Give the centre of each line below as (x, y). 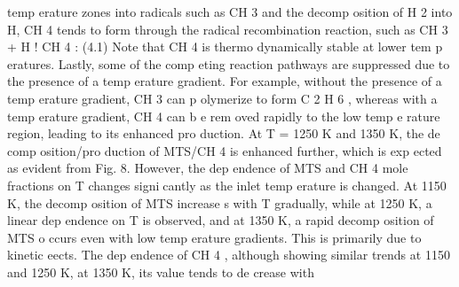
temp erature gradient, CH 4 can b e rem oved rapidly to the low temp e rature (224, 116)
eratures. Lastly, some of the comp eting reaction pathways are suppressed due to (229, 63)
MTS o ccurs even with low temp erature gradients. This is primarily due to (214, 237)
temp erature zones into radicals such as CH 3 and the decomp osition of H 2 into (230, 12)
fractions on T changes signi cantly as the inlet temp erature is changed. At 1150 (227, 185)
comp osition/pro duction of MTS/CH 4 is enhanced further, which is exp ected (225, 150)
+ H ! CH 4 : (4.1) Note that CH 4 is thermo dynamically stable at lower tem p (225, 47)
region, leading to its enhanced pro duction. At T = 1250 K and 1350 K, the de (224, 133)
